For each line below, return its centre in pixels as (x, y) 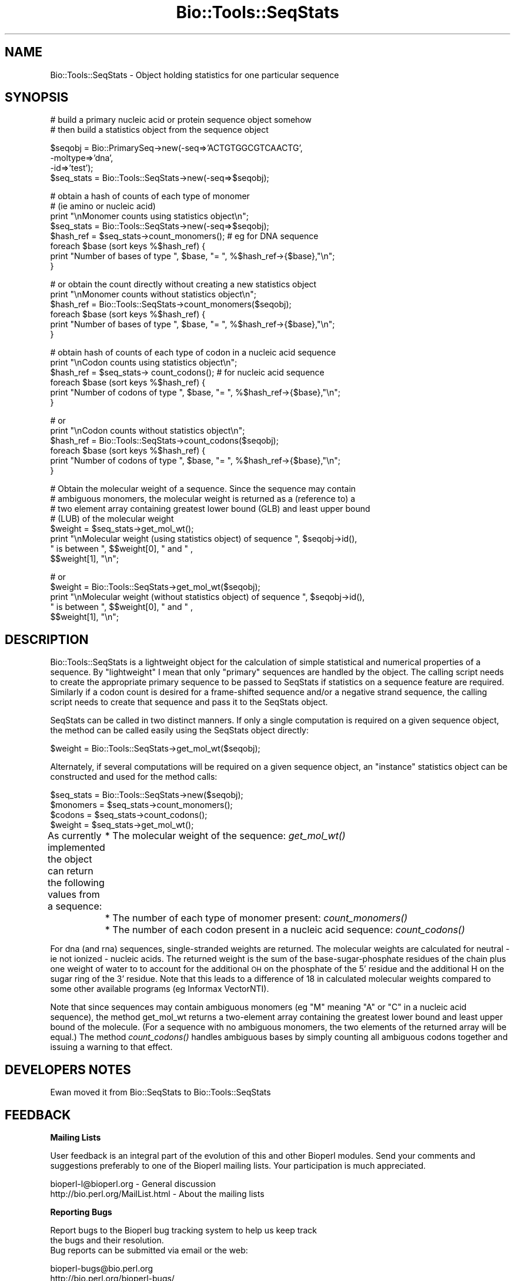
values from (73, 895)
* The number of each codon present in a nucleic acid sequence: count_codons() (285, 930)
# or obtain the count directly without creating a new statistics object (183, 284)
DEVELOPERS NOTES (68, 1069)
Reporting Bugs (81, 1212)
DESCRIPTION (47, 639)
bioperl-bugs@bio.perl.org (102, 1268)
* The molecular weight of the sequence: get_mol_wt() (225, 836)
